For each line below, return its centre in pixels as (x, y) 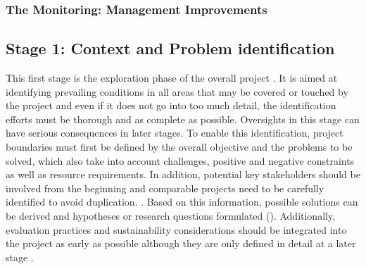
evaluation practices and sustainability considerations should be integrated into (176, 229)
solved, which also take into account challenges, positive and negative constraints (180, 160)
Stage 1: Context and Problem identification (170, 48)
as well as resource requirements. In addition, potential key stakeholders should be (183, 174)
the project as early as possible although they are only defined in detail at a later (181, 243)
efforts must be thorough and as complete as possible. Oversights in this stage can (183, 119)
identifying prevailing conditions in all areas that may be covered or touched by (177, 91)
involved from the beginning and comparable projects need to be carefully (165, 188)
